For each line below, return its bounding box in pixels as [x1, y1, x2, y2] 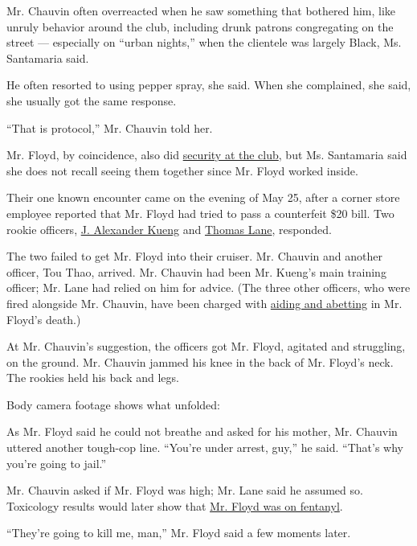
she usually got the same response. [6, 92, 177, 109]
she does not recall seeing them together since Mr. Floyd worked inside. [6, 162, 358, 179]
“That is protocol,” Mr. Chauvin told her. [6, 119, 213, 136]
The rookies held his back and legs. [6, 369, 179, 386]
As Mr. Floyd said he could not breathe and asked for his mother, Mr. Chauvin [6, 423, 398, 440]
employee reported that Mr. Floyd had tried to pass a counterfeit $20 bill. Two [6, 204, 395, 221]
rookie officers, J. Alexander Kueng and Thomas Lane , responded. [6, 220, 332, 237]
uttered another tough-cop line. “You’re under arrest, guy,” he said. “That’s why [6, 439, 404, 456]
